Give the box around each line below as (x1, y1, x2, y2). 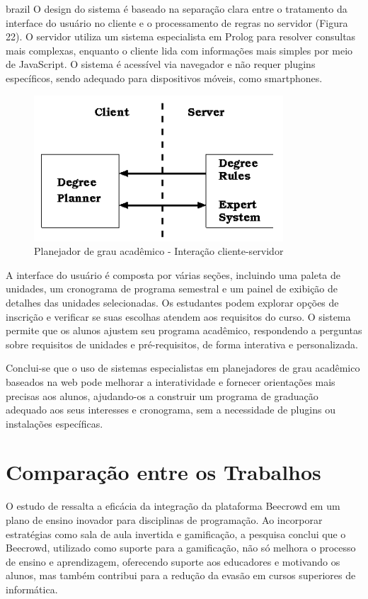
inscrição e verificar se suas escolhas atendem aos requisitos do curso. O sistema (6, 309, 351, 324)
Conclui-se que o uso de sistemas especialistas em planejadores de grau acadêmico (6, 360, 360, 375)
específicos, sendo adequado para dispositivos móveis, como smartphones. (6, 70, 323, 85)
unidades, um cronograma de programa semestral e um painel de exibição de (6, 281, 338, 296)
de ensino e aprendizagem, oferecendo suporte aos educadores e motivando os (6, 554, 340, 569)
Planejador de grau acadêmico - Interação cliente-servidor (34, 244, 284, 258)
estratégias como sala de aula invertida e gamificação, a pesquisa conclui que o (6, 526, 346, 541)
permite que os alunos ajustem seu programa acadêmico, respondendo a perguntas (6, 323, 362, 338)
